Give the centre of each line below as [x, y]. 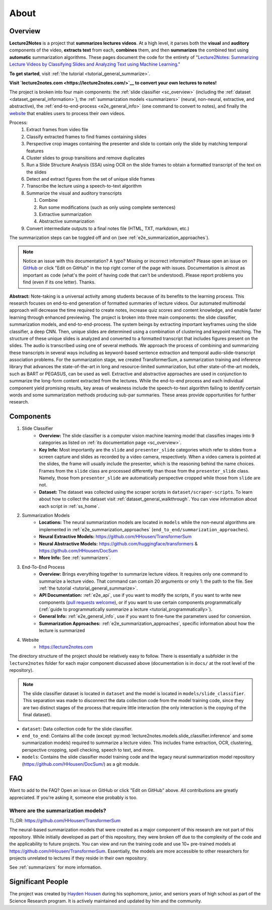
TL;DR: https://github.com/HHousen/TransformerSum [65, 820]
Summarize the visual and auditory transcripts [74, 193]
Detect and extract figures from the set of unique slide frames [91, 179]
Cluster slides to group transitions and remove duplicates [86, 158]
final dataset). [37, 715]
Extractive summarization [65, 214]
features [35, 151]
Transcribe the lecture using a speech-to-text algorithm [84, 186]
